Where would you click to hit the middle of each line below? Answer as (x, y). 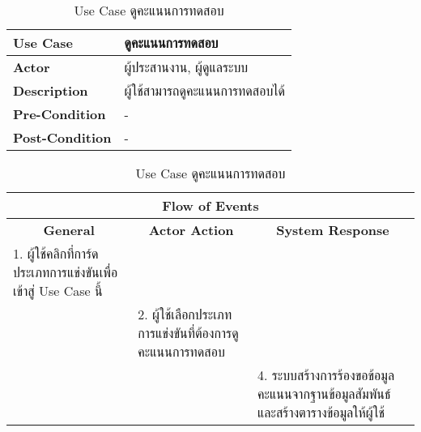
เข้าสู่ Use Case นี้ (58, 291)
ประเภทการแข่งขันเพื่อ (66, 272)
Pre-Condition (60, 114)
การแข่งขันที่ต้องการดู (188, 333)
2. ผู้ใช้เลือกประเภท (185, 314)
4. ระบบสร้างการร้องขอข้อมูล (326, 375)
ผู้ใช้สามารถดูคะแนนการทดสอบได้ (205, 90)
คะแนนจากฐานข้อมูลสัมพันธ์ (324, 394)
